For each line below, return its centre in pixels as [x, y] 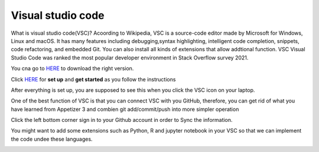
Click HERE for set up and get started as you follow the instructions [93, 79]
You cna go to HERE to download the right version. [72, 68]
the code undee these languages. [52, 139]
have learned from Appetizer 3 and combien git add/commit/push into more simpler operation [125, 109]
